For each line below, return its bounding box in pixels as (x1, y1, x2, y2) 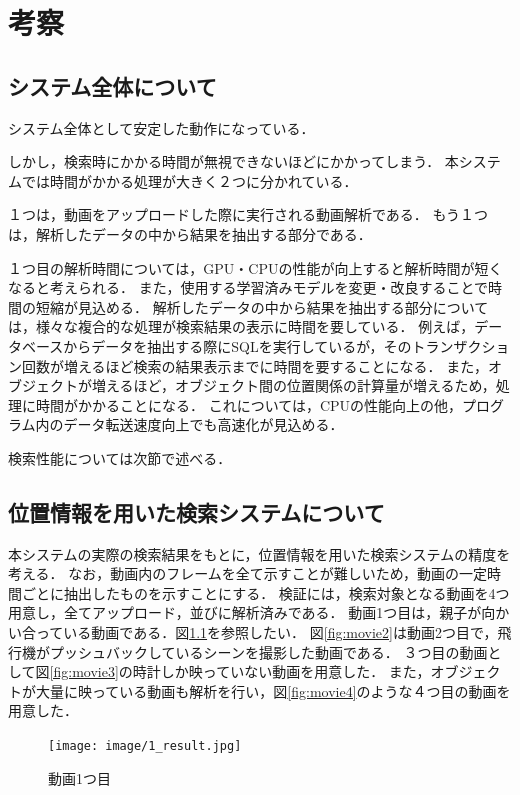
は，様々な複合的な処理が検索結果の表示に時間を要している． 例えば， (8, 316, 475, 337)
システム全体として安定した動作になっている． (8, 117, 315, 138)
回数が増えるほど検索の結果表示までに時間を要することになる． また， (21, 355, 488, 376)
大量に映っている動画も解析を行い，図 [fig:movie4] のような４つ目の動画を (35, 680, 511, 701)
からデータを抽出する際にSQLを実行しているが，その (63, 335, 412, 356)
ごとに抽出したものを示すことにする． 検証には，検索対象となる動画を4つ (21, 582, 510, 603)
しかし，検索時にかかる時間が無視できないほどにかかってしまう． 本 (8, 151, 459, 172)
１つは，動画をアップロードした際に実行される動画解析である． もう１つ (8, 204, 489, 225)
